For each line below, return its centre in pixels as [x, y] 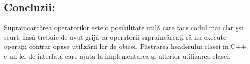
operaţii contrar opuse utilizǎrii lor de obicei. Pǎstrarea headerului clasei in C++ [125, 46]
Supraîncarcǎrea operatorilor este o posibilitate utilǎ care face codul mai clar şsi [124, 27]
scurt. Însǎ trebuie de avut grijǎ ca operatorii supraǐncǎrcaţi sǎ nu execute [115, 37]
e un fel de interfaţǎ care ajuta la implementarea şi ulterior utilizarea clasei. [117, 56]
